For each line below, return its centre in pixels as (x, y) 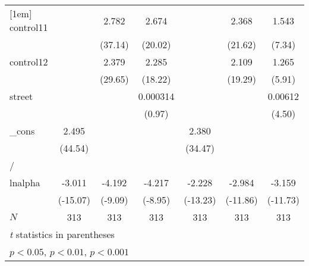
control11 (29, 27)
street (21, 96)
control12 (29, 62)
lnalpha (25, 182)
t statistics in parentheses (62, 234)
